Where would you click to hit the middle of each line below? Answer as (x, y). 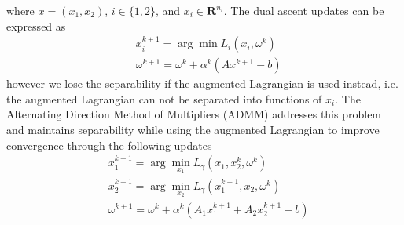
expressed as (36, 25)
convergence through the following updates (109, 145)
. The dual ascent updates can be (304, 10)
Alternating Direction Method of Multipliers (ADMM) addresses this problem (194, 114)
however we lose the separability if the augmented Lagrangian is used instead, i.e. (202, 83)
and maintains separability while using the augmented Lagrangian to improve (193, 130)
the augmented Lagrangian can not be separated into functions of (164, 98)
